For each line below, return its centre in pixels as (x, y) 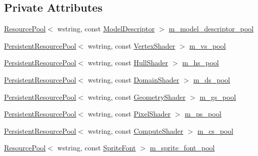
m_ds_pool (212, 79)
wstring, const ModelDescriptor (106, 29)
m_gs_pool (218, 96)
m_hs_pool (201, 63)
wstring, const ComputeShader (136, 130)
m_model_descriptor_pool (211, 29)
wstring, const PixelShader (129, 114)
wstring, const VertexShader (132, 45)
